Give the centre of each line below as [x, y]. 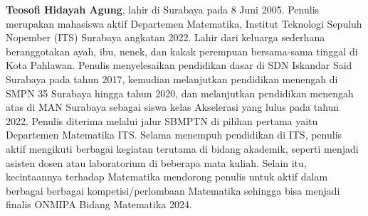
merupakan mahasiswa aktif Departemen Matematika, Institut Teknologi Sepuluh [184, 23]
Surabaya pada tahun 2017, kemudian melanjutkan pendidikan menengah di [172, 79]
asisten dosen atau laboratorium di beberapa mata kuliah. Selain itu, [156, 162]
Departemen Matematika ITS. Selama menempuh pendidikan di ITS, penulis [174, 135]
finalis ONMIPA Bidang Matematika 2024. [99, 204]
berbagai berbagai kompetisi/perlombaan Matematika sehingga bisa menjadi [173, 190]
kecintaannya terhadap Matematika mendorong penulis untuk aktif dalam [167, 177]
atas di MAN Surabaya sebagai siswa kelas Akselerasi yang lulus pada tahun [173, 107]
